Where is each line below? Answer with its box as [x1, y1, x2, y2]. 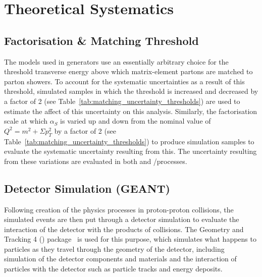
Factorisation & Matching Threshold [4, 32, 199, 48]
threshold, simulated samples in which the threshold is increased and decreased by [4, 86, 258, 96]
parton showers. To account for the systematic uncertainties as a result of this [4, 76, 245, 86]
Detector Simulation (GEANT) [4, 180, 170, 196]
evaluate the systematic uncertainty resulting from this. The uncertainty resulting [4, 146, 257, 156]
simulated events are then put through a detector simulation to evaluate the [4, 214, 239, 225]
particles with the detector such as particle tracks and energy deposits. [4, 263, 223, 274]
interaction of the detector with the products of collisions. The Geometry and [4, 224, 244, 234]
